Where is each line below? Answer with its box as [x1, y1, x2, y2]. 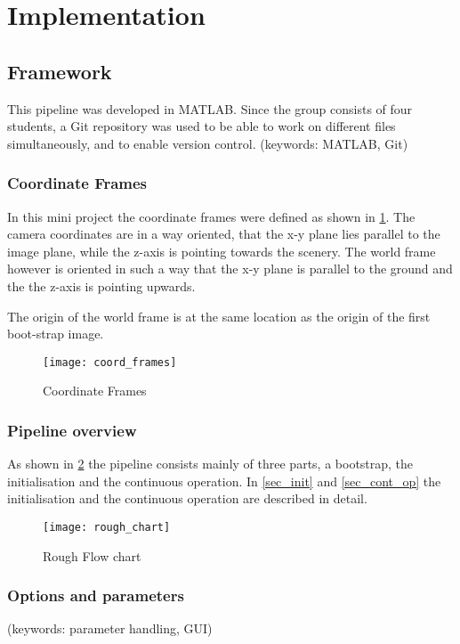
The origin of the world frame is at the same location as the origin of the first [7, 306, 431, 325]
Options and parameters [7, 584, 184, 607]
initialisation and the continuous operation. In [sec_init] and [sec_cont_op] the [7, 471, 441, 490]
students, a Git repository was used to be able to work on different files [7, 117, 396, 135]
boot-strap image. [7, 324, 104, 343]
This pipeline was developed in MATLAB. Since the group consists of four [7, 99, 413, 118]
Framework [7, 57, 112, 85]
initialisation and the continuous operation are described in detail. [7, 489, 367, 508]
